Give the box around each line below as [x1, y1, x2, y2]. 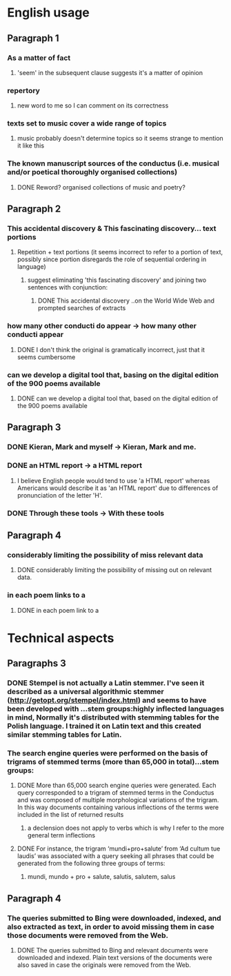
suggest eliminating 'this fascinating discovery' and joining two [27, 276, 207, 284]
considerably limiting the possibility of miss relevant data [7, 550, 203, 560]
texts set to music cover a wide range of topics [7, 119, 167, 128]
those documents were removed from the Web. [7, 931, 169, 940]
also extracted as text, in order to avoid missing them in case [7, 922, 215, 931]
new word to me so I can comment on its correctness [17, 101, 169, 110]
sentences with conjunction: [27, 283, 108, 292]
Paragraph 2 [7, 203, 61, 215]
